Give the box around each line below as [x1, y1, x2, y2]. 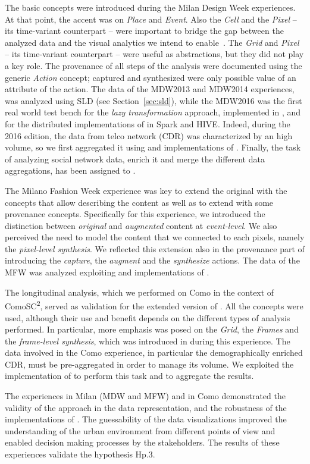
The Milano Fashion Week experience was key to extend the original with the [5, 184, 287, 196]
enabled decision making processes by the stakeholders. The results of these [5, 436, 280, 449]
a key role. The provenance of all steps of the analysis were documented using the [5, 59, 302, 71]
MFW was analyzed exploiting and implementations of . [5, 266, 209, 278]
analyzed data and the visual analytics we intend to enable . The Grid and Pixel [5, 36, 299, 48]
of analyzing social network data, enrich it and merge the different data [5, 152, 265, 165]
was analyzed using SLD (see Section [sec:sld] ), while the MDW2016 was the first [5, 94, 302, 106]
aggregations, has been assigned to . [5, 164, 136, 177]
